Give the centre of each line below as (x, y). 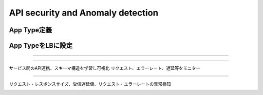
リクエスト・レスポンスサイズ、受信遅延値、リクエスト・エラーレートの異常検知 (90, 84)
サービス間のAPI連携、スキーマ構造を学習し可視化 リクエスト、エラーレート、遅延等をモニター (105, 68)
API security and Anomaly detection (84, 13)
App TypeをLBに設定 (41, 46)
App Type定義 (30, 30)
